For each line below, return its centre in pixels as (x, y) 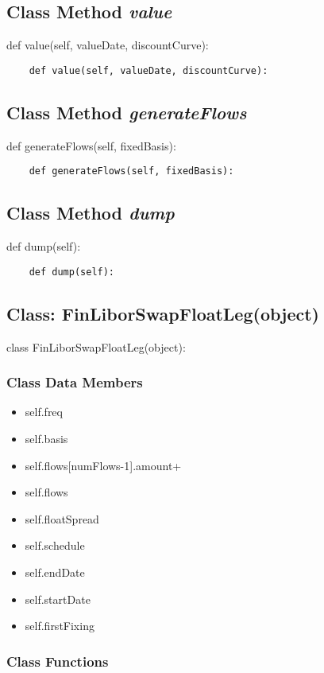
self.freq (44, 412)
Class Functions (58, 661)
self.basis (46, 438)
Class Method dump (91, 213)
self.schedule (55, 545)
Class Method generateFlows (127, 112)
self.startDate (58, 599)
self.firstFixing (60, 626)
